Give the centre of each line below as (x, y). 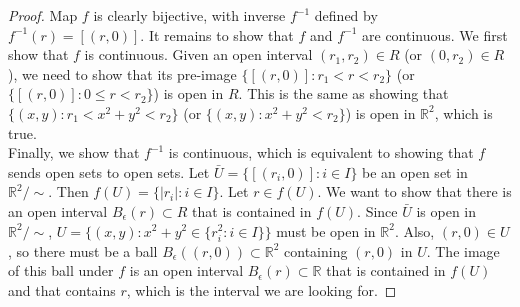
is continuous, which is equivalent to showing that (321, 152)
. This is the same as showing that (343, 93)
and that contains (62, 289)
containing (316, 250)
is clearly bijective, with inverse (189, 15)
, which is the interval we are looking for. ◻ (261, 289)
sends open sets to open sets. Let (109, 171)
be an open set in (415, 171)
